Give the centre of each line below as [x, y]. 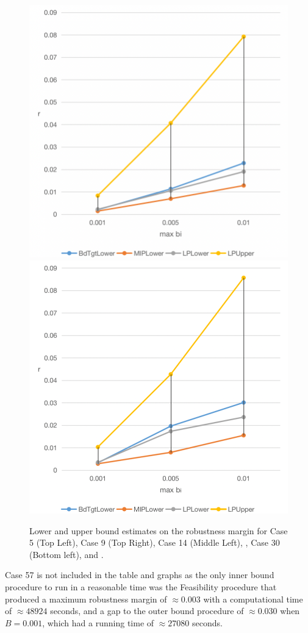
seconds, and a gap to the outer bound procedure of [147, 611]
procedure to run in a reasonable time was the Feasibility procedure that [141, 587]
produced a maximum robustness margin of [86, 599]
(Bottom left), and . [66, 554]
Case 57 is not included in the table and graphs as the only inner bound [140, 575]
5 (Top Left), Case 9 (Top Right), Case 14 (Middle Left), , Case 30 [155, 542]
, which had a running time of [98, 622]
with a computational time [253, 599]
